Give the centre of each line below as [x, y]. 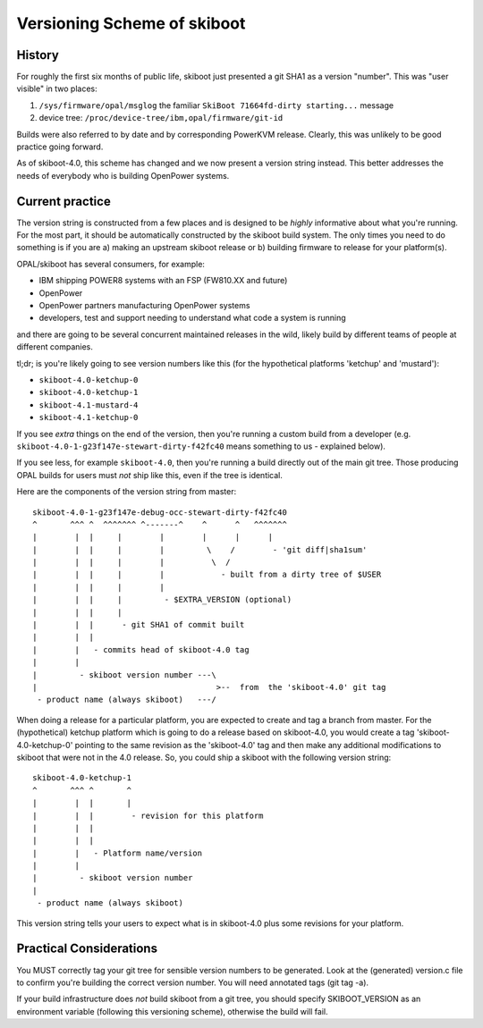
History [38, 55]
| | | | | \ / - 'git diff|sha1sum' [200, 549]
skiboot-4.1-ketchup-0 [89, 417]
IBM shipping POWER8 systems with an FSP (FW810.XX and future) [163, 281]
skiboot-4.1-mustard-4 [89, 405]
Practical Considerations [87, 949]
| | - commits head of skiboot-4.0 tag [141, 649]
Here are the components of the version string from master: [127, 492]
